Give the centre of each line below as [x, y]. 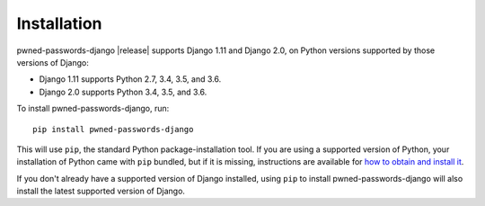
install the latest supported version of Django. [101, 191]
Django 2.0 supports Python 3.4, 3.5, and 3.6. [123, 92]
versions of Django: [53, 62]
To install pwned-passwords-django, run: [93, 109]
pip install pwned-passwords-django [113, 129]
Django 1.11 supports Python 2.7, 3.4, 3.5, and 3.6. [130, 79]
